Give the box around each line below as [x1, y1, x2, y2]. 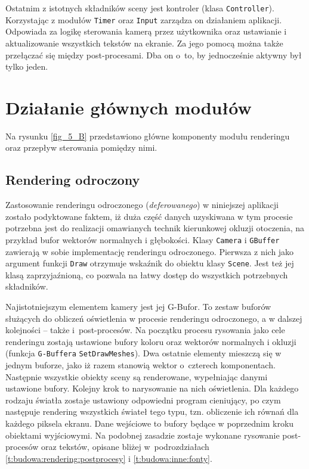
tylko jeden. [5, 60, 48, 73]
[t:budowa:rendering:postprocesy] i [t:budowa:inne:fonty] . [5, 452, 212, 464]
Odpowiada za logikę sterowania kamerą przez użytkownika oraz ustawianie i [5, 25, 287, 38]
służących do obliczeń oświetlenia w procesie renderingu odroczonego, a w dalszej [5, 312, 302, 324]
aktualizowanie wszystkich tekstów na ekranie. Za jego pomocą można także [5, 36, 283, 49]
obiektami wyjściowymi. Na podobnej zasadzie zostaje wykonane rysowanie [5, 428, 280, 441]
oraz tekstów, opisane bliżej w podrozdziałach [41, 440, 209, 453]
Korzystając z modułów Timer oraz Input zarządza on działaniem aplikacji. [5, 13, 282, 26]
